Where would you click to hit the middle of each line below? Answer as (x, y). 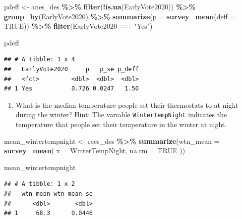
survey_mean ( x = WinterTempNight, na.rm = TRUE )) (95, 151)
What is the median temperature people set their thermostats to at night (127, 105)
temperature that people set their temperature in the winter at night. (121, 124)
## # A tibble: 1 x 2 (40, 184)
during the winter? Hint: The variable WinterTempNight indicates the (121, 114)
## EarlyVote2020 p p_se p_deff (72, 69)
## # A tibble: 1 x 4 (40, 60)
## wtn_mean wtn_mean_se (48, 194)
